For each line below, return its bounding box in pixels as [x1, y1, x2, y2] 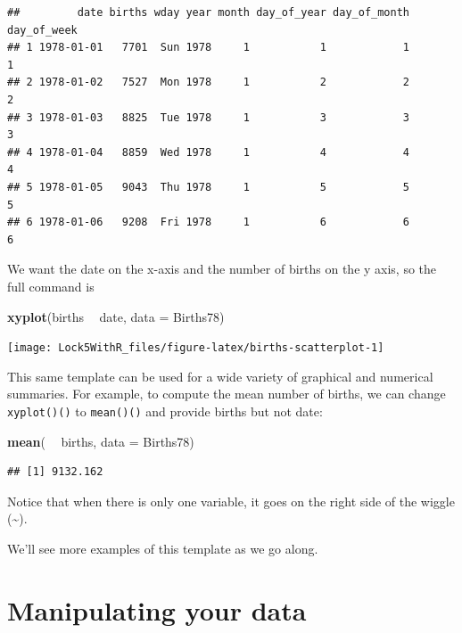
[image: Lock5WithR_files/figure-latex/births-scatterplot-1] [7, 341, 384, 355]
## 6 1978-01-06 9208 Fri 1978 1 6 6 [7, 216, 410, 229]
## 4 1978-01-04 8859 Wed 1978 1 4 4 [7, 145, 410, 159]
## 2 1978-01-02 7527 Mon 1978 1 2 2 [7, 76, 410, 89]
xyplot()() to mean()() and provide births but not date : [7, 401, 323, 420]
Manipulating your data [7, 591, 307, 628]
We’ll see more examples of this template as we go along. [7, 538, 318, 557]
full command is [7, 276, 95, 295]
